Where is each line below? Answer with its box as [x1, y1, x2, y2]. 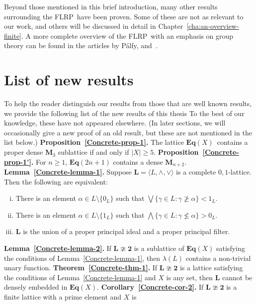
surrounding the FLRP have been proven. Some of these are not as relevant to [4, 11, 244, 21]
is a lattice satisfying [179, 262, 243, 273]
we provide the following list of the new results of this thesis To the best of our [4, 108, 245, 118]
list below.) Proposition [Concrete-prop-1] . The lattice [4, 137, 184, 147]
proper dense [4, 147, 43, 157]
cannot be [222, 272, 253, 282]
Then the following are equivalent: [4, 176, 108, 186]
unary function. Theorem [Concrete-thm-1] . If [4, 262, 158, 273]
